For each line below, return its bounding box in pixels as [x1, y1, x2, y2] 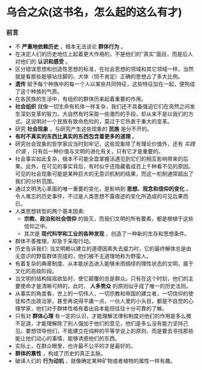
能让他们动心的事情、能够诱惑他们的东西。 [14, 335, 120, 342]
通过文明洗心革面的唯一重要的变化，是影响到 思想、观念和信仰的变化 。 [14, 185, 192, 192]
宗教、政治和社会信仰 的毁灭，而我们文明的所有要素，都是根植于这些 [23, 215, 194, 222]
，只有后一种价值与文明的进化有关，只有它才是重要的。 [26, 148, 164, 155]
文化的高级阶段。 [14, 268, 58, 275]
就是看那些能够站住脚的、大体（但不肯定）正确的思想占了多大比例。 [14, 73, 183, 80]
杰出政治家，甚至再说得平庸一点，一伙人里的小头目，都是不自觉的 [25, 298, 189, 305]
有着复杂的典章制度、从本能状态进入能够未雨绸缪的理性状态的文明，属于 [14, 260, 194, 267]
